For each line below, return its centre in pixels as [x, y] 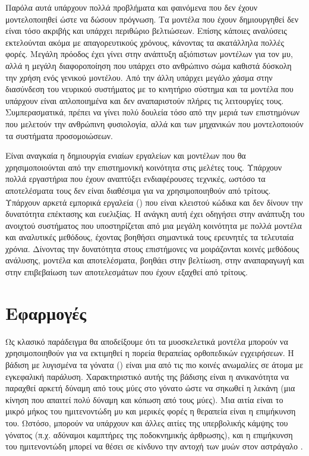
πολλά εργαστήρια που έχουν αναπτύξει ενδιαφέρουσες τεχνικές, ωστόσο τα [135, 179]
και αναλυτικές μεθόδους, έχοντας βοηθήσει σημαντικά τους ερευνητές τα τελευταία [149, 237]
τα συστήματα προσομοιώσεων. [59, 135]
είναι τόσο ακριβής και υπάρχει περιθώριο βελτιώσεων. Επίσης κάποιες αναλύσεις [146, 31]
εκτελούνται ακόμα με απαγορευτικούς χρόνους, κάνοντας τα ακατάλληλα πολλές [145, 42]
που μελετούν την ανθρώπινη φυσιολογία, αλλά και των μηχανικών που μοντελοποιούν [154, 123]
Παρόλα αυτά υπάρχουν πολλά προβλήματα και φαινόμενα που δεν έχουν [132, 7]
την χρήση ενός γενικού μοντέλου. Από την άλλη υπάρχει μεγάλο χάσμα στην [139, 77]
